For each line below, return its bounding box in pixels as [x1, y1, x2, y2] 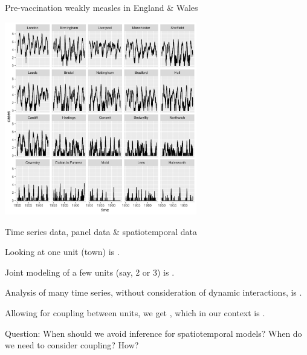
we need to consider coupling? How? [5, 339, 139, 351]
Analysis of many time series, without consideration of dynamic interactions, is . [5, 286, 302, 299]
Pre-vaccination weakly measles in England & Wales [5, 1, 198, 13]
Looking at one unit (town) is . [5, 245, 120, 258]
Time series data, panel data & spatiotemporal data [5, 225, 198, 237]
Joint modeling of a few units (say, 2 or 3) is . [5, 265, 175, 278]
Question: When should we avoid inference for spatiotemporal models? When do [5, 327, 302, 339]
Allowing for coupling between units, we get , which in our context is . [5, 307, 265, 319]
